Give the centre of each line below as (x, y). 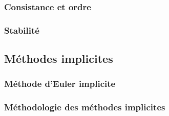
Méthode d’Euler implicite (60, 84)
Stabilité (22, 30)
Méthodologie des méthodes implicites (85, 107)
